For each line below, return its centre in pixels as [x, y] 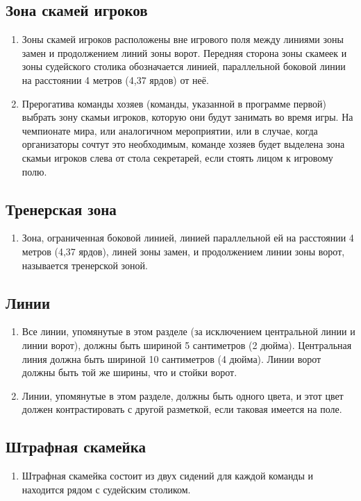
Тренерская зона [61, 209]
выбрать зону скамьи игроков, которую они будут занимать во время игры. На [187, 117]
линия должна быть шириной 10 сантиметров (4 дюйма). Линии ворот [171, 358]
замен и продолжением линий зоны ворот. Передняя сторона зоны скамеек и [184, 52]
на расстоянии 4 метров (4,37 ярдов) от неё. [115, 79]
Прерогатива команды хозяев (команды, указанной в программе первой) [174, 103]
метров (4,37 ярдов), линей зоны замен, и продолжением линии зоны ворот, [183, 251]
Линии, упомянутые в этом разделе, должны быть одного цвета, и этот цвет [183, 395]
